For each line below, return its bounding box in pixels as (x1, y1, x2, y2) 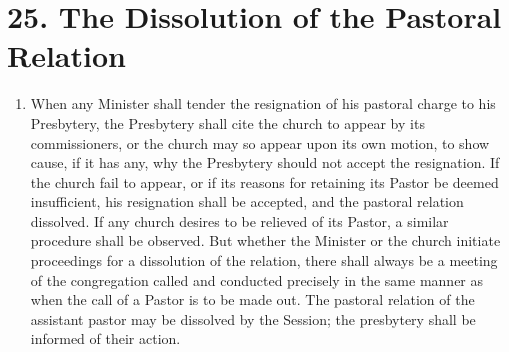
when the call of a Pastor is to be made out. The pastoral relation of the (30, 289, 475, 310)
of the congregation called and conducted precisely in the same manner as (30, 269, 484, 290)
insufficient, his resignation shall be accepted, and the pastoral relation (30, 191, 464, 212)
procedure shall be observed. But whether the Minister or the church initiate (30, 230, 501, 251)
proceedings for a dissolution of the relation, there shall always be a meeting (30, 250, 498, 271)
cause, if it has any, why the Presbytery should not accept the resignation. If (30, 152, 500, 173)
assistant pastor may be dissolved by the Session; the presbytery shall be (30, 308, 476, 329)
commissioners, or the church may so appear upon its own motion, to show (30, 132, 490, 153)
